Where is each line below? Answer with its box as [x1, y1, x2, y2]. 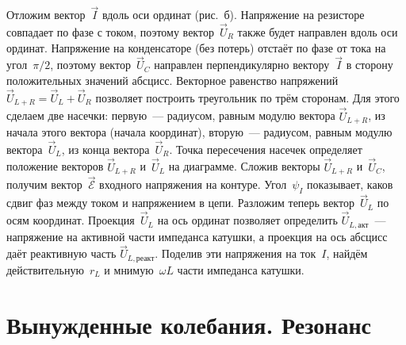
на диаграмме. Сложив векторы [168, 158, 320, 174]
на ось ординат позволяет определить [157, 212, 338, 228]
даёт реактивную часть [6, 245, 117, 262]
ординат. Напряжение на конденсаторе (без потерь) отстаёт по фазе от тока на [6, 39, 386, 56]
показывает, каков [307, 176, 393, 193]
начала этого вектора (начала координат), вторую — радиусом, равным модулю [6, 123, 393, 140]
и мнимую [104, 261, 154, 278]
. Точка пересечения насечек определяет [169, 140, 362, 157]
